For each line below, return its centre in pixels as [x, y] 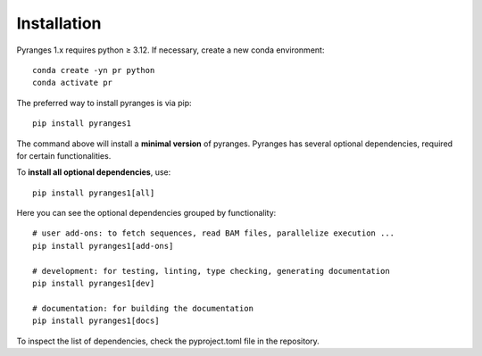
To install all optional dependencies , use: [94, 172]
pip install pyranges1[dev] [94, 284]
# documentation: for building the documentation [143, 308]
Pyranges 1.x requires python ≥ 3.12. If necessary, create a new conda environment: [170, 50]
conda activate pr [73, 83]
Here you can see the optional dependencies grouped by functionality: [146, 213]
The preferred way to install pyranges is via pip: [104, 103]
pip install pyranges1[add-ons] [103, 246]
